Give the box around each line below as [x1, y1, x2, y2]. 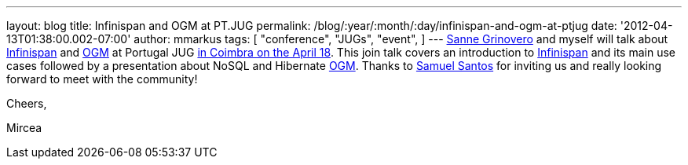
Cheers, [6, 97, 47, 110]
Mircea [6, 121, 42, 134]
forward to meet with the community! [6, 72, 198, 86]
